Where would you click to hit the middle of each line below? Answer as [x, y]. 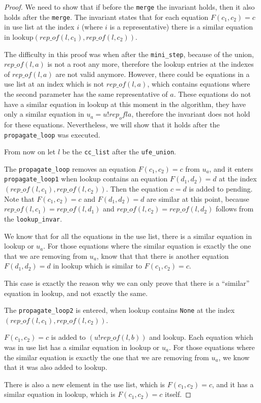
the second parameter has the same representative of [86, 93]
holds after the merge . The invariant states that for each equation [106, 17]
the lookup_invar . [33, 218]
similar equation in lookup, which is [60, 394]
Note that [19, 198]
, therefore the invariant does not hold [191, 114]
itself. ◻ [178, 394]
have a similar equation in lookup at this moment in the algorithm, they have [125, 104]
